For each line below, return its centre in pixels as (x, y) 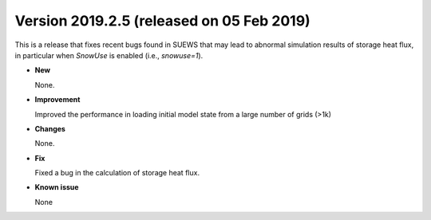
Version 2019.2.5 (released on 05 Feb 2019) (162, 21)
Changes (50, 128)
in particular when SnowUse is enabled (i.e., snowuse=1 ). (109, 55)
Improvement (57, 100)
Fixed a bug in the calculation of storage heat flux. (117, 173)
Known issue (57, 187)
